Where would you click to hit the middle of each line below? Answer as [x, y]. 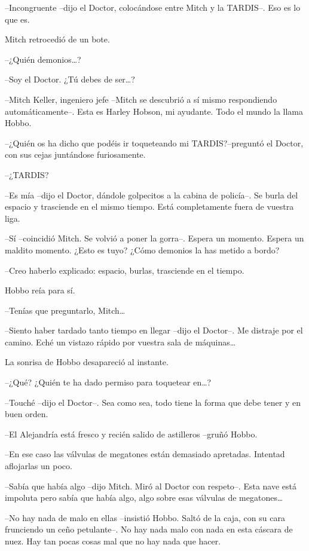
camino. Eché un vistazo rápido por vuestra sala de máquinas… [120, 342]
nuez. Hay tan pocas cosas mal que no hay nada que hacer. [113, 541]
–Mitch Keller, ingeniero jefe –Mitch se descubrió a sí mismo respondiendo [141, 99]
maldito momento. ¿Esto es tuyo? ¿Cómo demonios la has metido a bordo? [142, 250]
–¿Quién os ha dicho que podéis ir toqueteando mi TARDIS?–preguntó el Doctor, [154, 143]
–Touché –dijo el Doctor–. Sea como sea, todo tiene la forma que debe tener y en [153, 402]
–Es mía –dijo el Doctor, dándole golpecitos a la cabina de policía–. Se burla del [152, 195]
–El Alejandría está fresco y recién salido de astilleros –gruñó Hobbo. [131, 434]
